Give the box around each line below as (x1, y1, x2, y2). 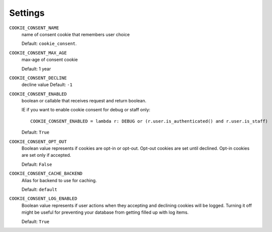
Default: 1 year (21, 66, 52, 72)
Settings (9, 7, 45, 18)
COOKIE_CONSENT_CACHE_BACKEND (9, 171, 83, 177)
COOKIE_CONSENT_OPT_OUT (9, 139, 67, 144)
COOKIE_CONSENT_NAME (9, 25, 59, 31)
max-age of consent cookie (21, 57, 78, 63)
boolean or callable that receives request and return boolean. (21, 98, 147, 104)
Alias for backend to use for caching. (21, 177, 97, 183)
